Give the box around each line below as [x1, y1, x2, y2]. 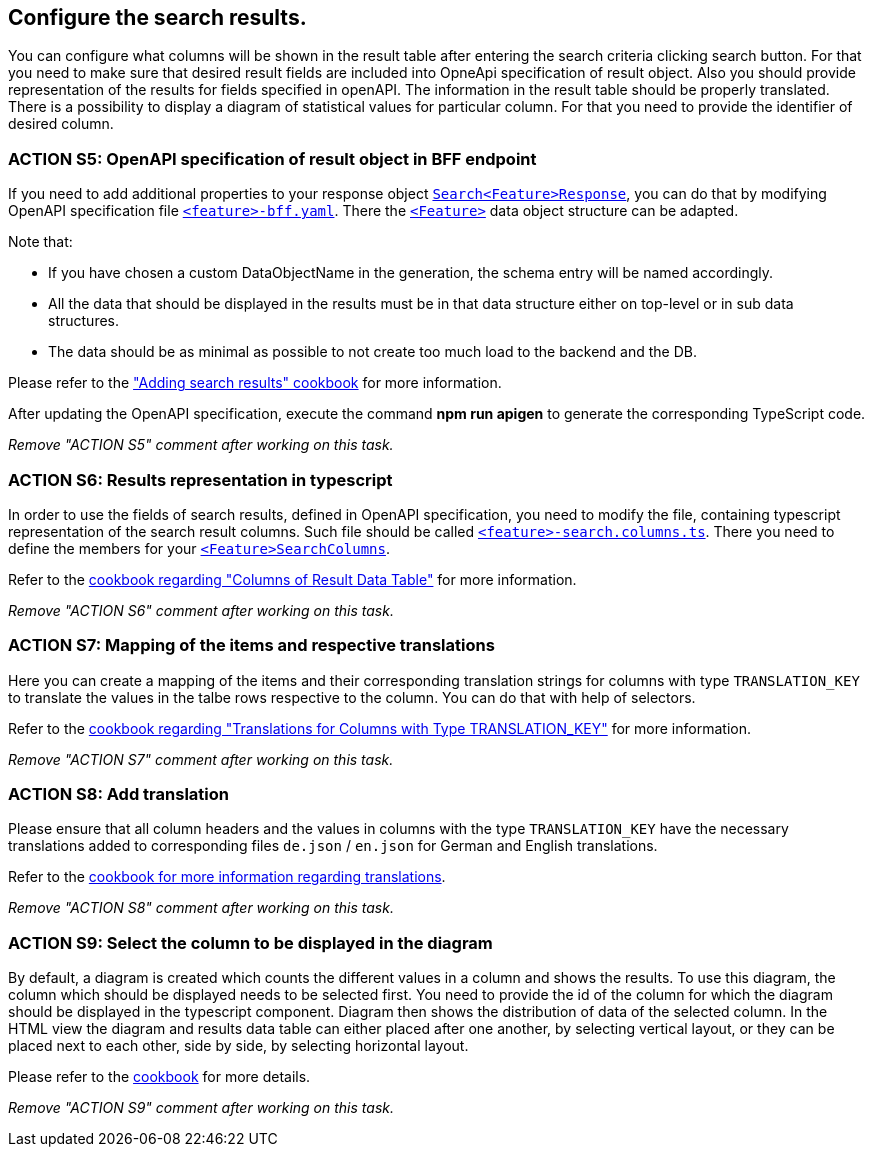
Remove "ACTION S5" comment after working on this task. [8, 436, 394, 454]
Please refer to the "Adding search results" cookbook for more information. [8, 374, 502, 392]
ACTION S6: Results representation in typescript [8, 469, 393, 490]
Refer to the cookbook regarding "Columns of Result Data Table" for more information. [8, 570, 577, 588]
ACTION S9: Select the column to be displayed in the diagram [8, 932, 493, 953]
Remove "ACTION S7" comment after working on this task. [8, 750, 394, 768]
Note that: [8, 233, 73, 251]
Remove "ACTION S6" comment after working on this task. [8, 601, 394, 619]
